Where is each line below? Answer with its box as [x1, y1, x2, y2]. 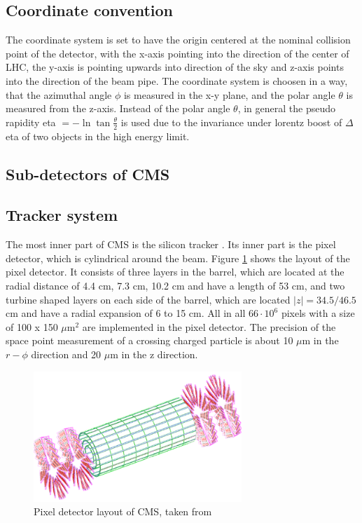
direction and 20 [31, 346, 102, 361]
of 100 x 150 [6, 319, 58, 334]
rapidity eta [6, 114, 56, 129]
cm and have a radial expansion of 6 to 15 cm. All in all [6, 306, 246, 320]
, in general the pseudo [237, 101, 335, 116]
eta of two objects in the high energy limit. [6, 128, 190, 143]
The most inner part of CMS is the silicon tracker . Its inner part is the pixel [6, 237, 336, 252]
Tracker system [6, 204, 118, 226]
